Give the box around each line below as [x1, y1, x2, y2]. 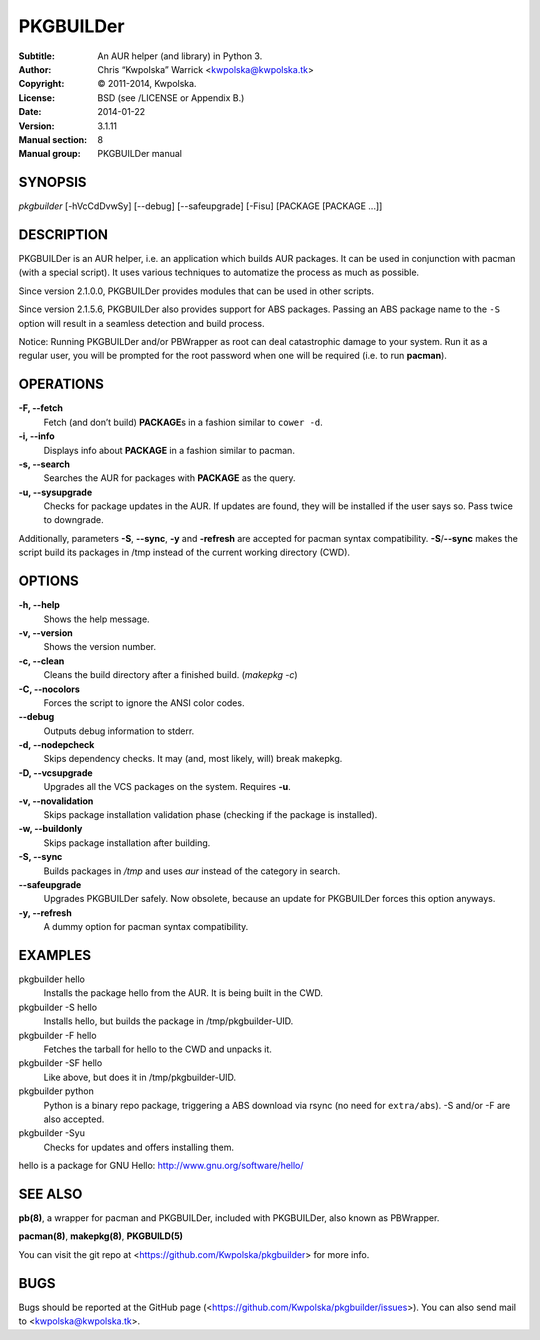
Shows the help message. [43, 613, 150, 625]
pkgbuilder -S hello [18, 1001, 98, 1013]
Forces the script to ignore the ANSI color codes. [43, 696, 245, 709]
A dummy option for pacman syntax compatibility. [43, 921, 249, 933]
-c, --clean [18, 655, 65, 667]
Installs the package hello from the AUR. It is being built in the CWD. [43, 987, 324, 999]
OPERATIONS [18, 376, 104, 393]
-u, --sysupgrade [18, 486, 93, 498]
